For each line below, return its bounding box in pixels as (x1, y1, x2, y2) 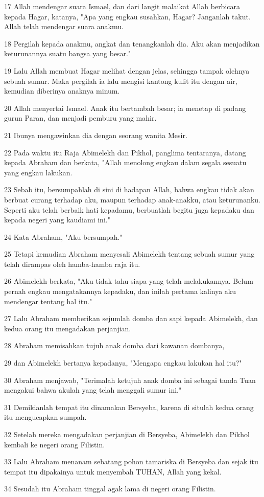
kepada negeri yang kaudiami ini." (4, 214, 110, 225)
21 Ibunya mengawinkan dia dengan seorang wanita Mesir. (4, 129, 187, 140)
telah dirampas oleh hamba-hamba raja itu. (4, 258, 140, 269)
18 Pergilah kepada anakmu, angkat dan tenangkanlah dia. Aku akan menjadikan (4, 38, 260, 49)
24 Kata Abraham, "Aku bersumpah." (4, 231, 123, 242)
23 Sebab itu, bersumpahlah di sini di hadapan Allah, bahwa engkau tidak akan (4, 184, 254, 195)
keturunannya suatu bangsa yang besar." (4, 48, 131, 59)
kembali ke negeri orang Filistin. (4, 439, 105, 449)
